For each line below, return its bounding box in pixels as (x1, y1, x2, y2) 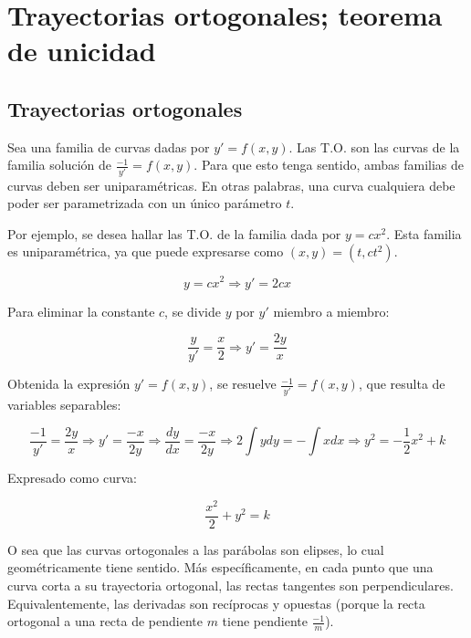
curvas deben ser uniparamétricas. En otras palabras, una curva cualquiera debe (7, 175, 455, 194)
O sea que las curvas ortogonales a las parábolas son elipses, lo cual (7, 539, 384, 559)
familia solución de (7, 155, 112, 174)
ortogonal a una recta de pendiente (7, 612, 203, 631)
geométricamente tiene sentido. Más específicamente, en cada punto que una (7, 558, 434, 577)
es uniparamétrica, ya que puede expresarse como (7, 242, 284, 261)
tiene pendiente (222, 612, 308, 631)
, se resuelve (209, 374, 277, 393)
